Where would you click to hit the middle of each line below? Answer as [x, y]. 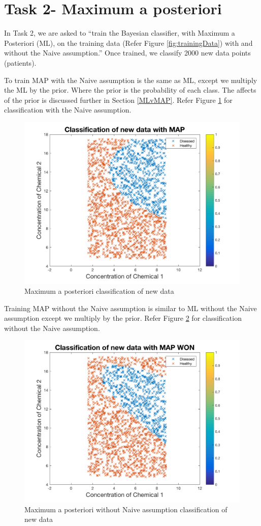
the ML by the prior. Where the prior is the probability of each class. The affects [130, 90]
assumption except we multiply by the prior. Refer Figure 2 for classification [123, 318]
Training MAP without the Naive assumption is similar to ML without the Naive [130, 308]
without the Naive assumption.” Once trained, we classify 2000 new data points [127, 53]
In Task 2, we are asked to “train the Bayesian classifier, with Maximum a [120, 33]
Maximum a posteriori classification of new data [99, 291]
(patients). [20, 62]
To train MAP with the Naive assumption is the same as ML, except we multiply [131, 80]
